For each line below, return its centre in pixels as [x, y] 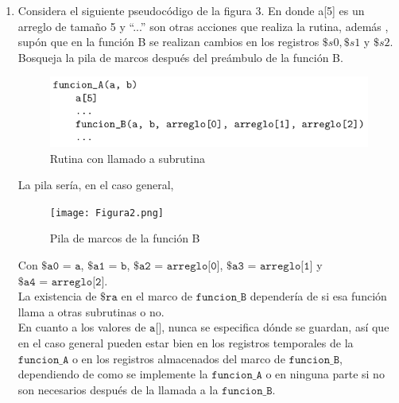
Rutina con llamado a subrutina [127, 158]
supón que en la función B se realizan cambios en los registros [169, 42]
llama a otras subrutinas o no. [91, 311]
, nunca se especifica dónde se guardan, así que [275, 327]
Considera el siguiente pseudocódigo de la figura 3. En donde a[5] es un [191, 10]
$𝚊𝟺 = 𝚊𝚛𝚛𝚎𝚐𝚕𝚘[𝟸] [61, 282]
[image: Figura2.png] [107, 213]
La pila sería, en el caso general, [96, 185]
